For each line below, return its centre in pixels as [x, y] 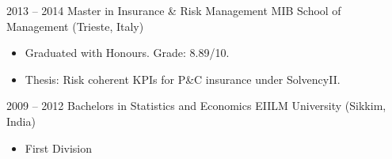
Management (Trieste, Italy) [75, 26]
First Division [59, 148]
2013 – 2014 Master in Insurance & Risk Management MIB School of [174, 10]
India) [21, 121]
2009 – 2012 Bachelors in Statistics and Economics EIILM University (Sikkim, [196, 106]
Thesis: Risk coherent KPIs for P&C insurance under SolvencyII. [183, 79]
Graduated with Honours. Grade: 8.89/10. [127, 53]
